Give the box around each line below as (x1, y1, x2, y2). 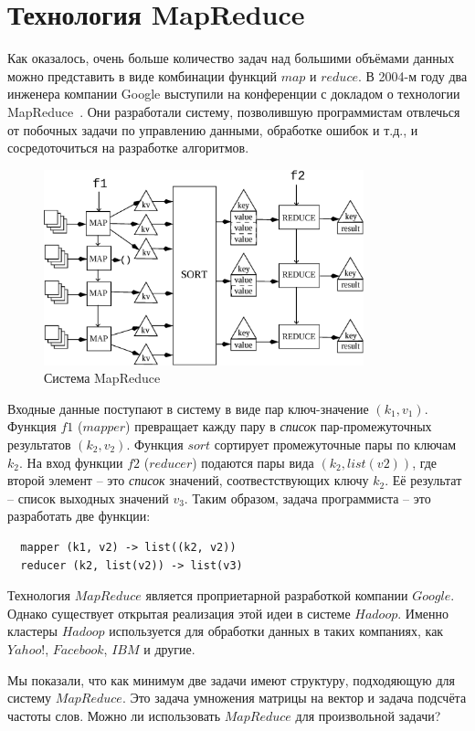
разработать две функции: (7, 506, 151, 525)
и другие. (143, 639, 195, 658)
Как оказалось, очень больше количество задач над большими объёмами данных (7, 48, 455, 68)
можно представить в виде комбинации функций (7, 66, 277, 85)
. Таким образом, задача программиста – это (184, 488, 431, 507)
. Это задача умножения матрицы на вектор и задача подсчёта (121, 688, 467, 707)
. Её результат (385, 471, 462, 490)
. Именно (397, 603, 449, 622)
